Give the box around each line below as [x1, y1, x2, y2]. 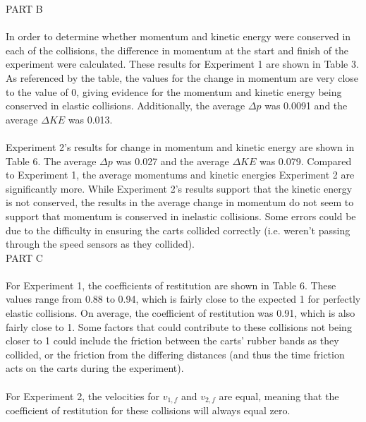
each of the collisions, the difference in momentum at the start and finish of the [6, 42, 349, 57]
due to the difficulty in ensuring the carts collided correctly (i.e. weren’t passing [6, 222, 350, 237]
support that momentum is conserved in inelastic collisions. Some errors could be [6, 208, 356, 223]
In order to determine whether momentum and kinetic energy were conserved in [6, 29, 351, 44]
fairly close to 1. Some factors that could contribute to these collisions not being [6, 319, 352, 334]
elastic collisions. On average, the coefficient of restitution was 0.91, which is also [6, 306, 355, 320]
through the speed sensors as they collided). [6, 236, 195, 251]
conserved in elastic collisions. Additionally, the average [6, 98, 245, 113]
